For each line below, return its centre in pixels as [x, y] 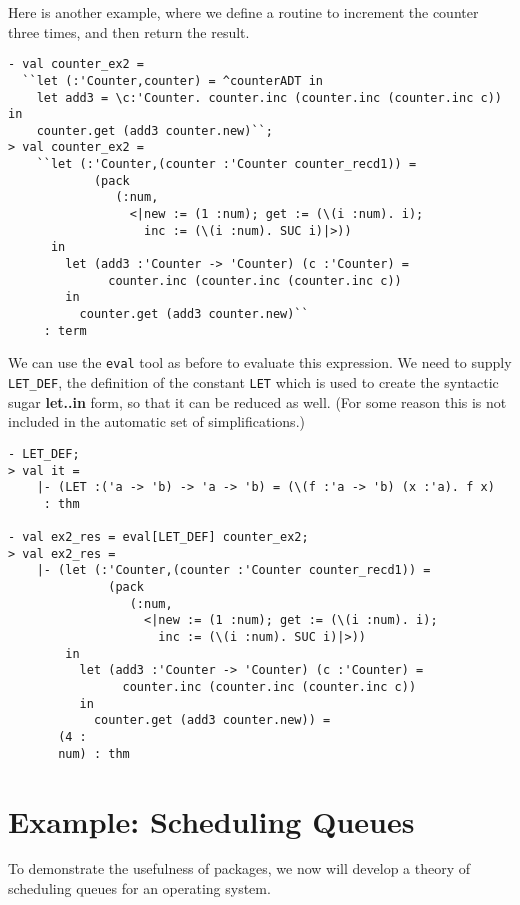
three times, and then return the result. [129, 31]
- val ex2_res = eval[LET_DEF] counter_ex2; [158, 537]
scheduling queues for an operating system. [139, 888]
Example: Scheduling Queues [211, 820]
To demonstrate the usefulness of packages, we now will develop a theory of [239, 868]
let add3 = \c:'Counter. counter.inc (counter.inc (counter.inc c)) [269, 97]
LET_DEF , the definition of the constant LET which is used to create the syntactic [253, 382]
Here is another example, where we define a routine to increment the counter [243, 12]
